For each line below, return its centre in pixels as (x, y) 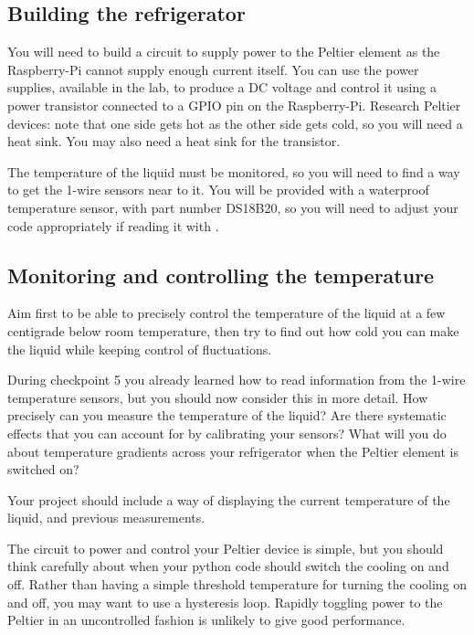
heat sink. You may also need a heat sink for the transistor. (174, 141)
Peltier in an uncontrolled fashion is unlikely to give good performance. (206, 620)
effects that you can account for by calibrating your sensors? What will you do (227, 433)
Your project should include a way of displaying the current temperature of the (229, 499)
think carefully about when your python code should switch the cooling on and (228, 566)
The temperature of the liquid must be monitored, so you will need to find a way (234, 171)
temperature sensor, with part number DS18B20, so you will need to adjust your (233, 207)
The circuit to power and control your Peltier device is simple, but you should (226, 548)
